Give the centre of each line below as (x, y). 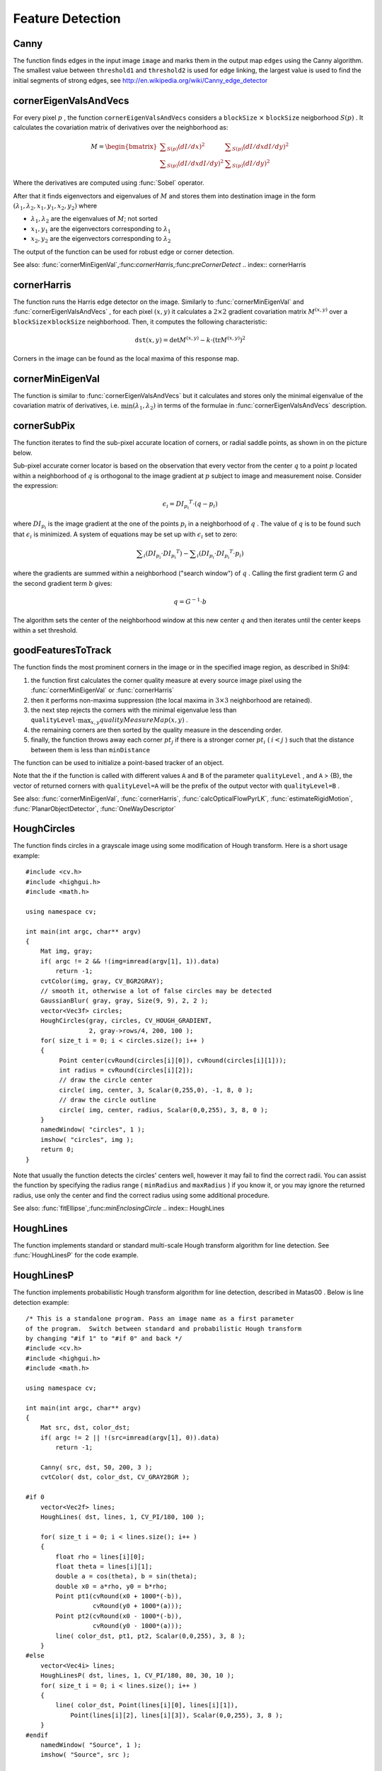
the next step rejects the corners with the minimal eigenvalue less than (134, 710)
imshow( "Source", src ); (85, 1755)
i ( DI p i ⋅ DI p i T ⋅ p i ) (220, 554)
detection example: (41, 1302)
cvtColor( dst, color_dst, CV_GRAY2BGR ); (115, 1477)
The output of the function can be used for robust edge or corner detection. (124, 251)
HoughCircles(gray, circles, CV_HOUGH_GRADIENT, (126, 1021)
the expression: (36, 485)
